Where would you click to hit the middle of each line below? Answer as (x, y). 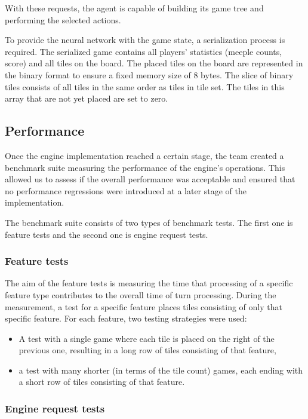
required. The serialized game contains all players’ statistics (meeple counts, (144, 51)
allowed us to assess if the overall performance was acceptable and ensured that (150, 179)
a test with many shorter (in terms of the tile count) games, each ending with (161, 370)
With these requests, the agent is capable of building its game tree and (134, 8)
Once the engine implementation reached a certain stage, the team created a (144, 155)
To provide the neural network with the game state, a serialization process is (145, 40)
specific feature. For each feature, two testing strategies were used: (126, 318)
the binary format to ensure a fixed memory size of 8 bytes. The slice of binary (149, 74)
